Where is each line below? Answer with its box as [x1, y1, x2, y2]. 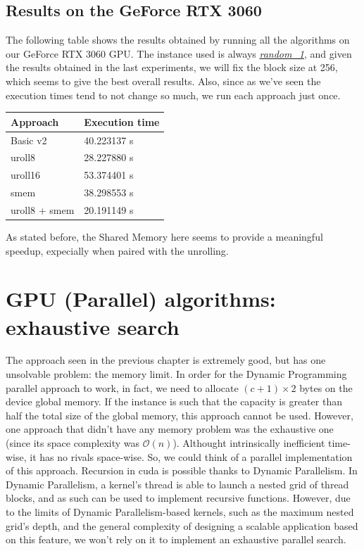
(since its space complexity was [6, 436, 140, 450]
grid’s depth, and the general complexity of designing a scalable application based [6, 518, 358, 533]
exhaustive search [6, 312, 180, 341]
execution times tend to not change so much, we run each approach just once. [6, 87, 341, 102]
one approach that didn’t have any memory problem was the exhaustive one [6, 422, 334, 436]
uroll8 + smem [11, 202, 75, 217]
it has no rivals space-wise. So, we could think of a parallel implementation [30, 449, 353, 464]
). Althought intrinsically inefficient [172, 436, 325, 450]
